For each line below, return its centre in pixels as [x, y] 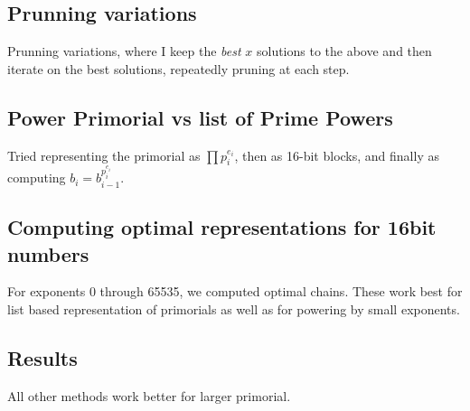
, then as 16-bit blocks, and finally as [337, 155]
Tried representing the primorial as [104, 155]
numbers [48, 253]
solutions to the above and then [344, 51]
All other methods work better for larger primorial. [149, 395]
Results [42, 357]
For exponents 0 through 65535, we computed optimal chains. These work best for [235, 291]
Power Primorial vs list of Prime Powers [200, 117]
